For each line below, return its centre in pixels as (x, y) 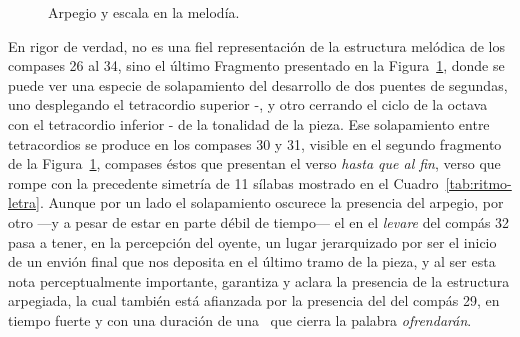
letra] (24, 202)
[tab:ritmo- (478, 182)
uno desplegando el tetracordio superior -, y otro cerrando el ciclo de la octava (248, 104)
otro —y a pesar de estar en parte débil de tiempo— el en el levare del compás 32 (259, 221)
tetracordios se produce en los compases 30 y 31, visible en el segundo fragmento (255, 143)
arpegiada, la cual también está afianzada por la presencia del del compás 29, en (254, 300)
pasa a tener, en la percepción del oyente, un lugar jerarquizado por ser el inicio (252, 241)
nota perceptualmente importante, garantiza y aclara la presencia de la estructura (259, 280)
